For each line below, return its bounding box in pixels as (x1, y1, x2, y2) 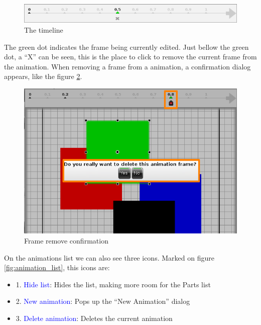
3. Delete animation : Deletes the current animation (16, 312, 173, 323)
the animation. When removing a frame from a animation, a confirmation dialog (4, 61, 251, 71)
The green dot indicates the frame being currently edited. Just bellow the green (4, 41, 249, 52)
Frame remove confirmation (24, 235, 108, 246)
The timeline (24, 24, 63, 35)
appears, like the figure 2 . (4, 71, 82, 82)
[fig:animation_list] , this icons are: (4, 262, 110, 273)
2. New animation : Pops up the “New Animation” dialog (16, 296, 190, 306)
